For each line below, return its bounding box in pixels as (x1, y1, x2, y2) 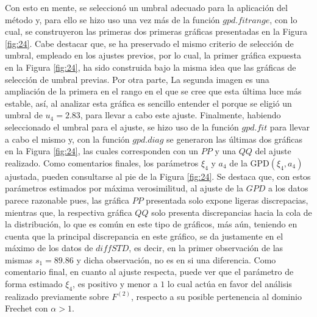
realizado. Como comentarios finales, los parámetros (5, 156, 199, 169)
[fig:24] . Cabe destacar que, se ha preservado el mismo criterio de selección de (5, 37, 294, 49)
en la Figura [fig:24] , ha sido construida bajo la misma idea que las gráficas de (5, 60, 296, 73)
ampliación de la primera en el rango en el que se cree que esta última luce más (5, 85, 302, 98)
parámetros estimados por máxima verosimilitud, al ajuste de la (5, 182, 243, 194)
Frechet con (5, 302, 48, 315)
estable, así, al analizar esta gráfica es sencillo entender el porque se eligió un (5, 96, 292, 109)
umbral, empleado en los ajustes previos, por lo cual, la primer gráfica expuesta (5, 49, 301, 62)
